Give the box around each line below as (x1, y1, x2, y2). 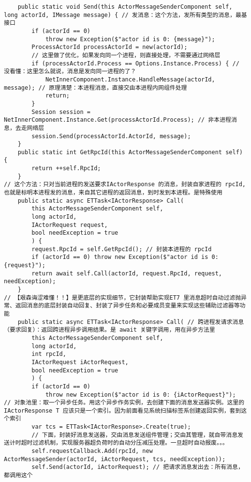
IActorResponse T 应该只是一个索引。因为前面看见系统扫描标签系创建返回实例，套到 (4, 407, 241, 414)
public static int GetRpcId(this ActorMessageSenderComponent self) (17, 148, 243, 156)
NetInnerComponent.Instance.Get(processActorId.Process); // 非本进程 (4, 116, 231, 124)
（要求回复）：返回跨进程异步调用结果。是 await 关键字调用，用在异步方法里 (4, 326, 215, 334)
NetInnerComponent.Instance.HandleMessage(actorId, (45, 76, 215, 83)
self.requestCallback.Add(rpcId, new (31, 448, 153, 455)
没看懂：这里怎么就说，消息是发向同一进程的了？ (4, 68, 136, 75)
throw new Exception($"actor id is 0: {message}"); (45, 35, 215, 43)
